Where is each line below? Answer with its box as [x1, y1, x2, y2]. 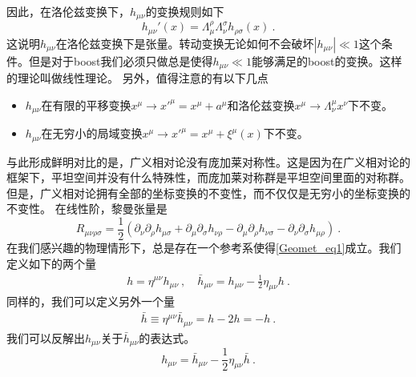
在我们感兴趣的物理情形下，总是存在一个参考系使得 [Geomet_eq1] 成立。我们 [6, 239, 402, 256]
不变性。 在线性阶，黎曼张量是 [6, 200, 168, 217]
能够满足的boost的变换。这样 [251, 52, 402, 69]
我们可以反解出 [6, 329, 85, 346]
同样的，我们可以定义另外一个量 [6, 293, 175, 310]
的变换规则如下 [145, 3, 224, 19]
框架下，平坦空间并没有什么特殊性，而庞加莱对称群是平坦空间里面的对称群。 [6, 169, 410, 186]
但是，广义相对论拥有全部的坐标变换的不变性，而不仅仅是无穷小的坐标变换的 [6, 184, 410, 201]
